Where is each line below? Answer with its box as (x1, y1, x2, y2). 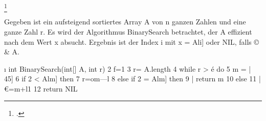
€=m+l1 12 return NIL (4, 83, 78, 94)
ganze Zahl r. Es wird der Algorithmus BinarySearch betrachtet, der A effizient (4, 26, 252, 37)
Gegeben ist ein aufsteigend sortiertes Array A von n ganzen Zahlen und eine (4, 16, 246, 27)
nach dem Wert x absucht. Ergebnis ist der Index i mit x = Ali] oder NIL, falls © (4, 36, 259, 47)
